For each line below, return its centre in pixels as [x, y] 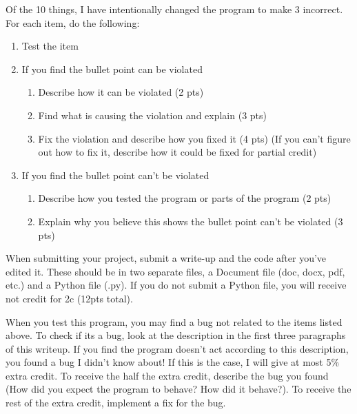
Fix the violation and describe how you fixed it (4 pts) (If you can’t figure [194, 138]
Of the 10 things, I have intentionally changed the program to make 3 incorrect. [174, 9]
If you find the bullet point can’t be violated [115, 175]
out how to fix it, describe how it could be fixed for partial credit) [177, 152]
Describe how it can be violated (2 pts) [121, 92]
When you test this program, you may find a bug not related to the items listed [174, 321]
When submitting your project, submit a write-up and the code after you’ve [166, 258]
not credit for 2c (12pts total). [69, 298]
